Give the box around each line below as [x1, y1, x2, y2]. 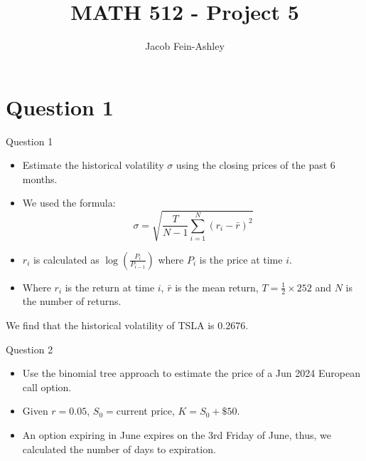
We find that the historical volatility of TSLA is [6, 318, 215, 332]
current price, [116, 403, 175, 418]
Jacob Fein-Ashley [145, 38, 225, 53]
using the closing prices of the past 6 [176, 157, 335, 172]
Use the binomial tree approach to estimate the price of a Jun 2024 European [22, 366, 360, 380]
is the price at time [199, 252, 283, 266]
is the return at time [65, 279, 155, 294]
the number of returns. [22, 294, 122, 309]
